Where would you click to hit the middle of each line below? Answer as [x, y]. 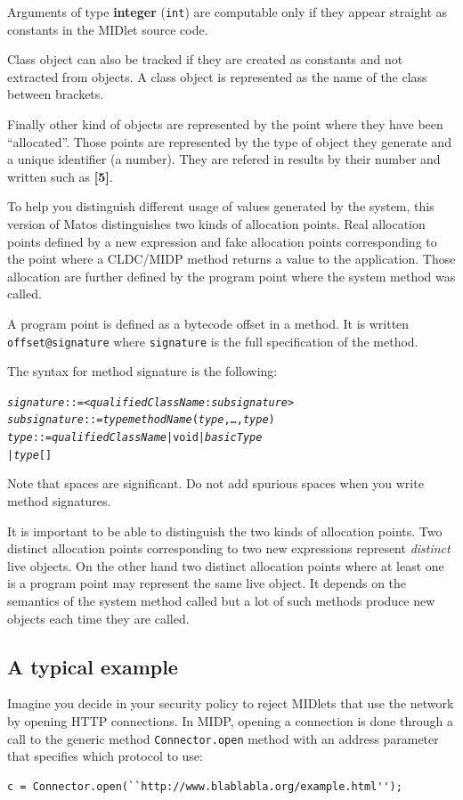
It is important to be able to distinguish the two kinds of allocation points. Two [225, 531]
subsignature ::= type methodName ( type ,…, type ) [141, 420]
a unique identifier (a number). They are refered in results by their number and [224, 159]
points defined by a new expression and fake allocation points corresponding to [222, 241]
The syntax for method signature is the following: [142, 371]
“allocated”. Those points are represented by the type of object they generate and [229, 141]
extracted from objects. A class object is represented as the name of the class [217, 76]
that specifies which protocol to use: [105, 756]
